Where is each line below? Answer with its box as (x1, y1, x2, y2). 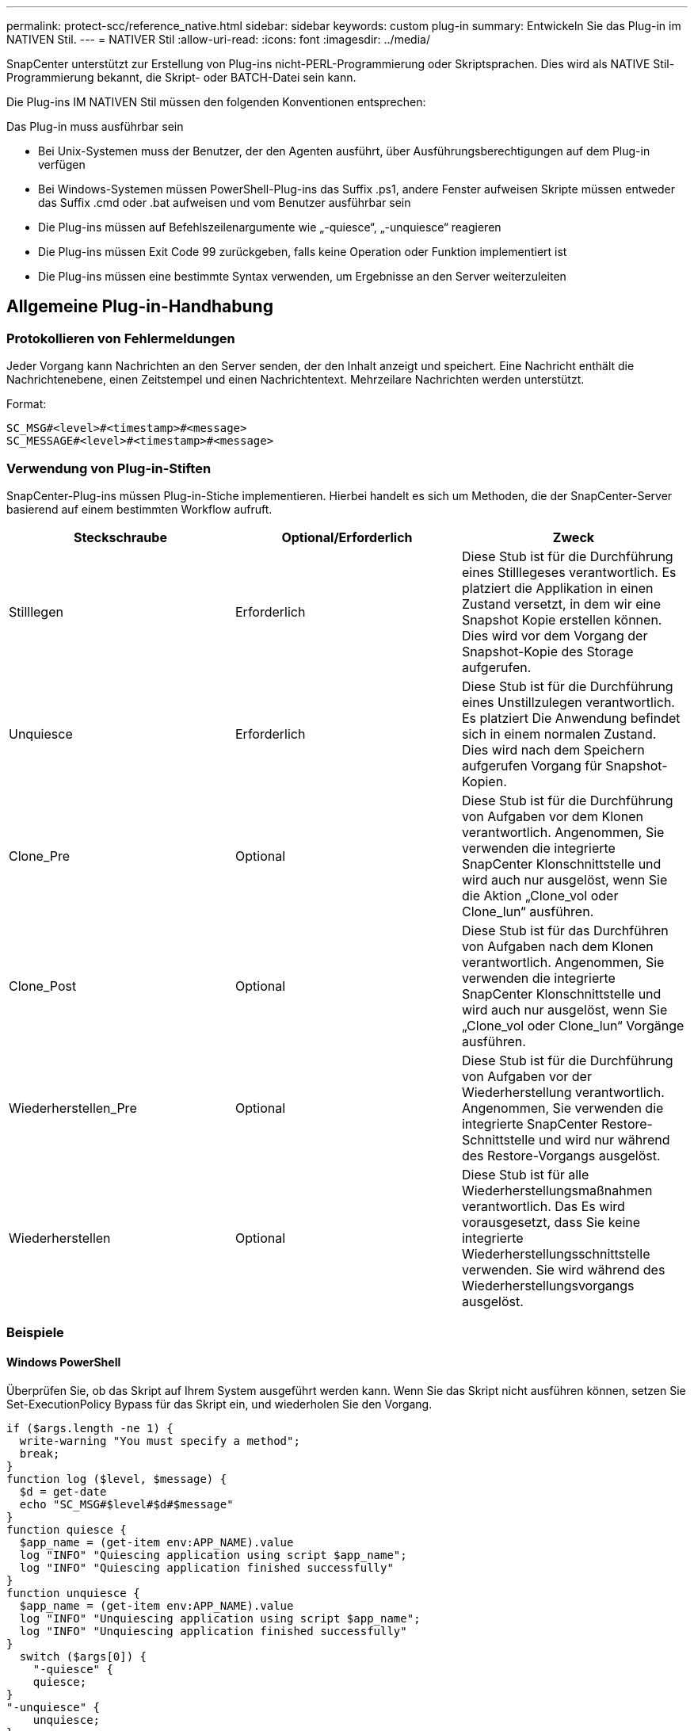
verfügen (38, 158, 86, 171)
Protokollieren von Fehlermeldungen (6, 330, 235, 346)
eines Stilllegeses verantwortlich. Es (461, 564, 677, 580)
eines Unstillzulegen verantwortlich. (461, 694, 675, 710)
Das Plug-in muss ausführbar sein (6, 120, 184, 133)
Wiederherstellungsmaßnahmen (461, 1182, 653, 1198)
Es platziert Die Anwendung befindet (461, 709, 681, 726)
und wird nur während (538, 1131, 670, 1148)
